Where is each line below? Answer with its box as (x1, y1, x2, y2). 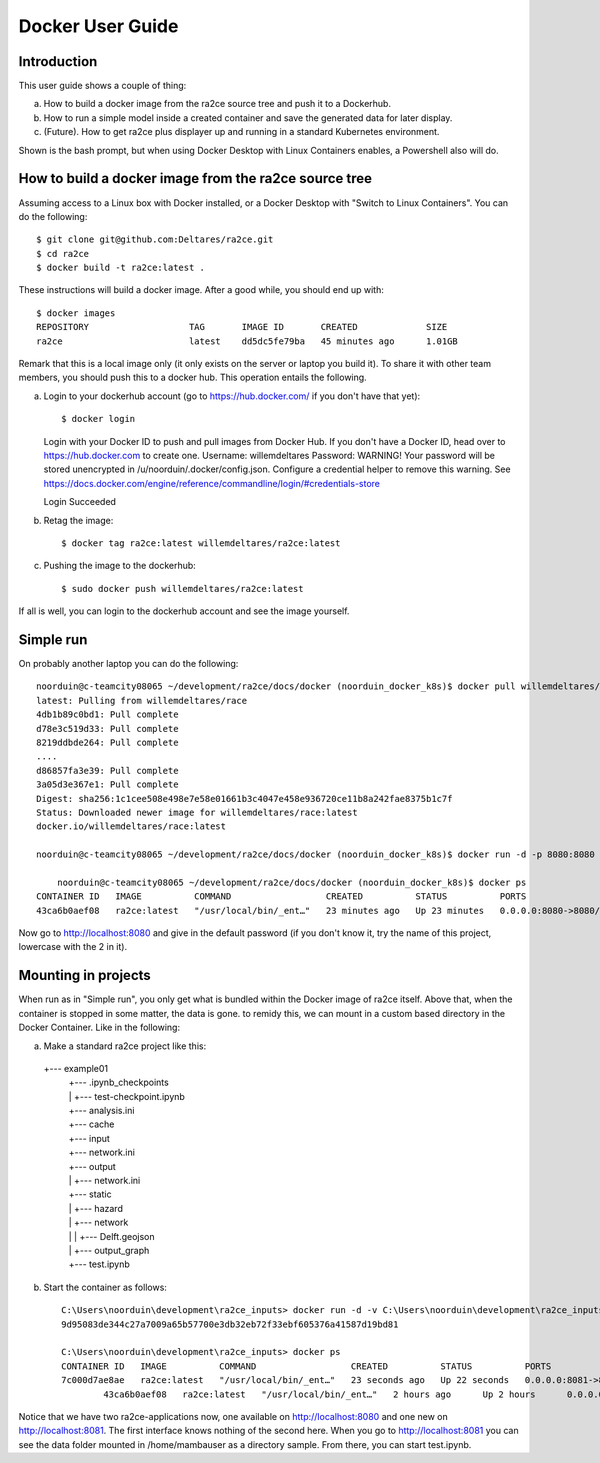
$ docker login (61, 413, 136, 425)
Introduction (18, 53, 98, 70)
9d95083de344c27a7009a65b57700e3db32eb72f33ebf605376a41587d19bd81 (61, 1318, 399, 1330)
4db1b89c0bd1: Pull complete (36, 709, 179, 720)
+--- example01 (43, 1062, 109, 1074)
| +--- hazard (68, 1202, 124, 1214)
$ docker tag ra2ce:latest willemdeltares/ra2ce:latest (61, 537, 341, 549)
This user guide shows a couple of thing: (18, 80, 187, 92)
